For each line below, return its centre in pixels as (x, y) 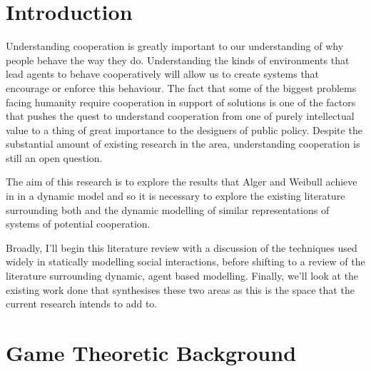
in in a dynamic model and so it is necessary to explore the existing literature (176, 196)
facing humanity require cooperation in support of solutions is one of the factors (181, 102)
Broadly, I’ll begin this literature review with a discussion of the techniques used (182, 247)
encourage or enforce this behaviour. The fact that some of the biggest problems (181, 87)
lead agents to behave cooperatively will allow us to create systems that (163, 74)
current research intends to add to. (82, 304)
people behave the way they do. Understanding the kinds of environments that (178, 60)
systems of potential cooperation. (78, 224)
